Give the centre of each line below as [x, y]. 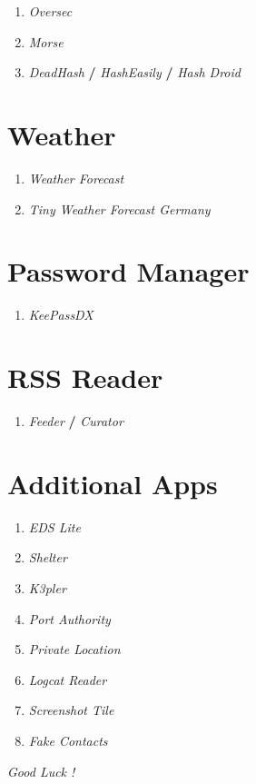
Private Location [74, 649]
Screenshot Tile [71, 710]
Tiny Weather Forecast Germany [119, 208]
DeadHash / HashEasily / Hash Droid [134, 72]
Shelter [48, 557]
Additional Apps [113, 483]
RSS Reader [85, 377]
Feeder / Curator [76, 421]
